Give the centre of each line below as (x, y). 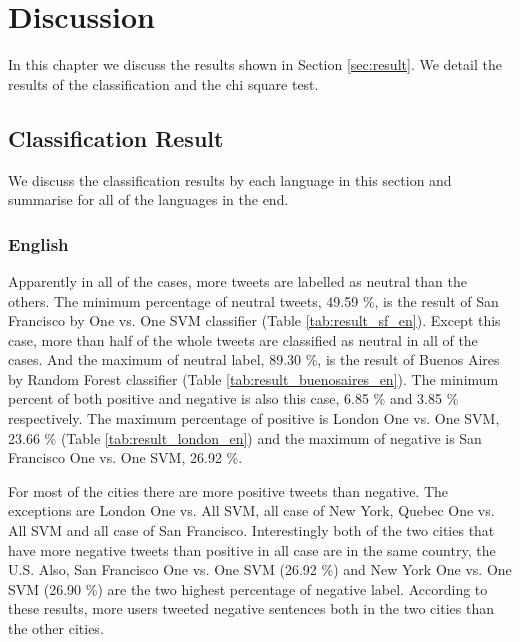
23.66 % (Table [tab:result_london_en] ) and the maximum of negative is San (245, 437)
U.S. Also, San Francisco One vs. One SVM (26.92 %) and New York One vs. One (260, 569)
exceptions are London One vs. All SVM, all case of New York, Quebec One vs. (251, 510)
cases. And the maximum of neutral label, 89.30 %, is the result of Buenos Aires (254, 359)
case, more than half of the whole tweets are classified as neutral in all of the (243, 339)
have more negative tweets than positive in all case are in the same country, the (252, 549)
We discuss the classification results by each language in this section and (230, 179)
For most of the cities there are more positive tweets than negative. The (228, 490)
